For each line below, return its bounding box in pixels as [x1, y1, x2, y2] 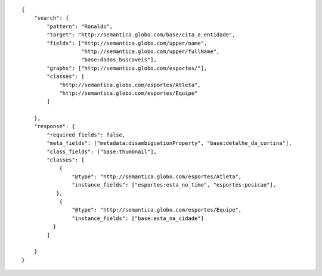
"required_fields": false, [47, 131, 126, 138]
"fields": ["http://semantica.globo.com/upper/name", [47, 39, 208, 46]
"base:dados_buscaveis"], [81, 57, 157, 63]
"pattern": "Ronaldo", [47, 23, 113, 30]
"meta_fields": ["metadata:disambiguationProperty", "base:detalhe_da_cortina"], [47, 140, 292, 147]
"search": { [33, 15, 69, 21]
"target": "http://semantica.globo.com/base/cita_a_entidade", [47, 32, 236, 38]
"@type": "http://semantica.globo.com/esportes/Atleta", [72, 173, 242, 180]
